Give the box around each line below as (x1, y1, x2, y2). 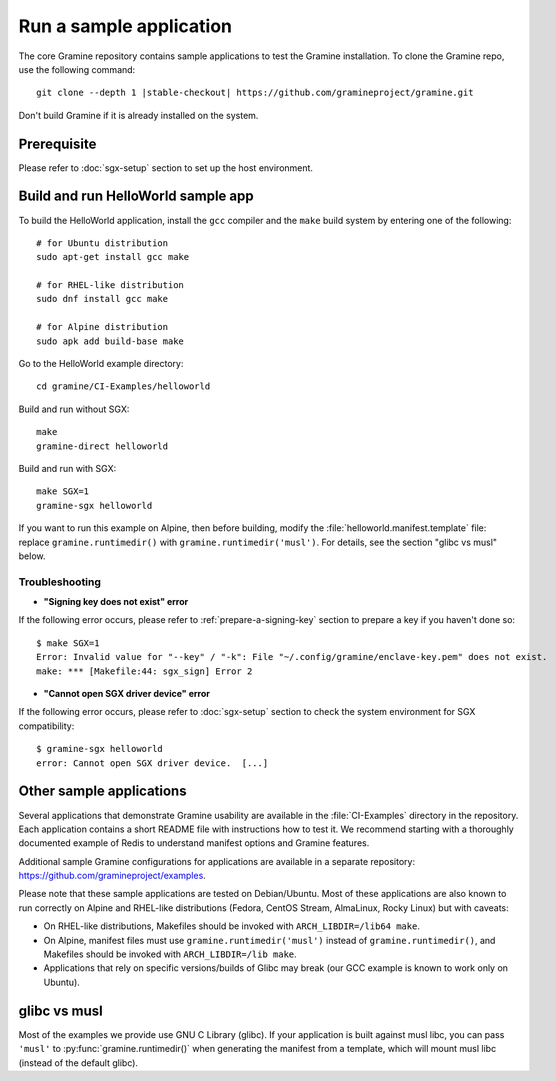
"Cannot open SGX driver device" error (43, 688, 210, 700)
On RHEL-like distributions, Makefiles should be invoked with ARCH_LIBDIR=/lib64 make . (43, 920, 420, 932)
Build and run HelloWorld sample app (18, 188, 254, 205)
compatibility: (18, 720, 75, 732)
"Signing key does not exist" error (43, 596, 189, 608)
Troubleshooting (18, 575, 102, 589)
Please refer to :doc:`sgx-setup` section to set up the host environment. (18, 161, 314, 174)
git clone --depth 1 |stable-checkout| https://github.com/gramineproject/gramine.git (36, 87, 474, 99)
